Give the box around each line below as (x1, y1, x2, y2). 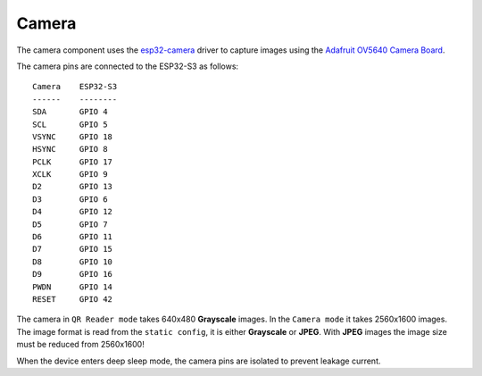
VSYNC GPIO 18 (32, 131, 113, 142)
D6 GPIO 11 (32, 232, 113, 242)
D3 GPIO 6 (32, 194, 108, 205)
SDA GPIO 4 (32, 107, 108, 117)
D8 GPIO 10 (32, 256, 113, 267)
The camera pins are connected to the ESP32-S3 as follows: (16, 61, 239, 71)
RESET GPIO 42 (32, 294, 113, 304)
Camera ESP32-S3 (32, 81, 118, 92)
